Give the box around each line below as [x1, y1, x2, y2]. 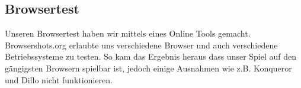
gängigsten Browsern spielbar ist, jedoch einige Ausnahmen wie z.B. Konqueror [5, 61, 292, 74]
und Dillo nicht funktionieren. [5, 73, 113, 86]
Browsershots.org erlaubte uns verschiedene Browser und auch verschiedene [5, 38, 278, 51]
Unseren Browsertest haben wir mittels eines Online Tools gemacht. [5, 27, 251, 40]
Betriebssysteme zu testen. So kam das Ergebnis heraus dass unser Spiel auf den [5, 50, 297, 63]
